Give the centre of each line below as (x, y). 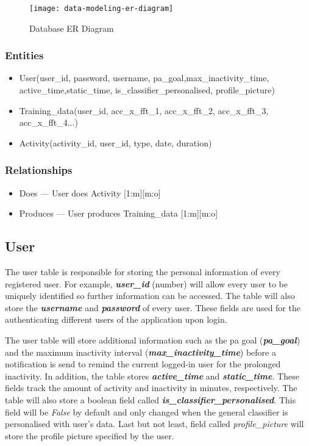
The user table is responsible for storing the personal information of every (143, 272)
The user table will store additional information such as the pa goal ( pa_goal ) (153, 340)
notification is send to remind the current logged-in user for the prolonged (143, 364)
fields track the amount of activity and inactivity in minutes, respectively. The (151, 388)
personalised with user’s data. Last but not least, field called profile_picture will (154, 424)
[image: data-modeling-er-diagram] (101, 9)
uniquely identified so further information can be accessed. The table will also (150, 296)
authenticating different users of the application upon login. (116, 319)
